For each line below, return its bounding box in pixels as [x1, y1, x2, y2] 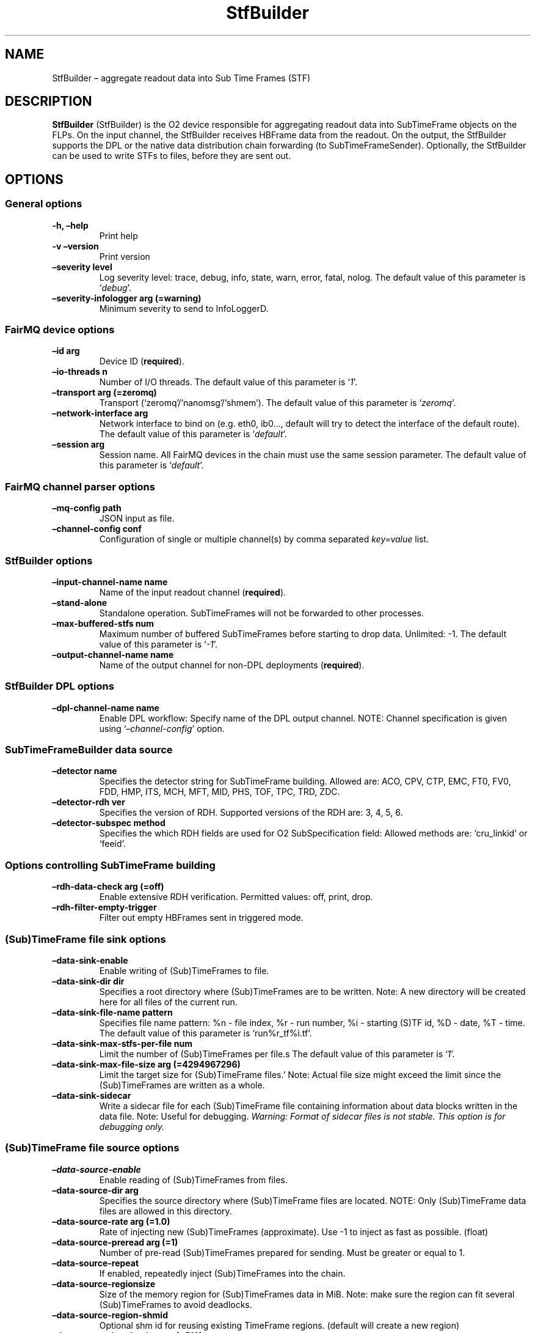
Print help [99, 230, 138, 241]
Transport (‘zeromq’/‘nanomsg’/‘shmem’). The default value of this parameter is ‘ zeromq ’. [99, 397, 456, 408]
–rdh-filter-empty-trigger [52, 902, 157, 913]
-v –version [52, 240, 99, 251]
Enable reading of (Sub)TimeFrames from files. [99, 1174, 288, 1185]
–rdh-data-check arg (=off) [52, 881, 164, 892]
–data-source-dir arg [52, 1184, 139, 1195]
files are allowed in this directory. [99, 1205, 232, 1216]
